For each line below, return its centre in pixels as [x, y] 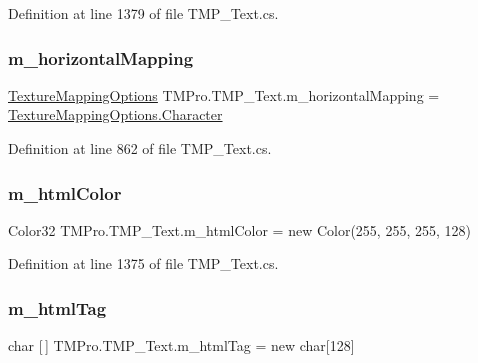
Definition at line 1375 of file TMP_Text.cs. [143, 263]
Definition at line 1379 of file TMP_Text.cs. [143, 13]
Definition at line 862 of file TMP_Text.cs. [140, 148]
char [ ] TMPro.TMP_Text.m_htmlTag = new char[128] [181, 345]
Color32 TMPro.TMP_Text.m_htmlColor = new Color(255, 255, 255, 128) [239, 229]
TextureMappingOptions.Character [115, 114]
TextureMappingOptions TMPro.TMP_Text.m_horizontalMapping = [224, 94]
